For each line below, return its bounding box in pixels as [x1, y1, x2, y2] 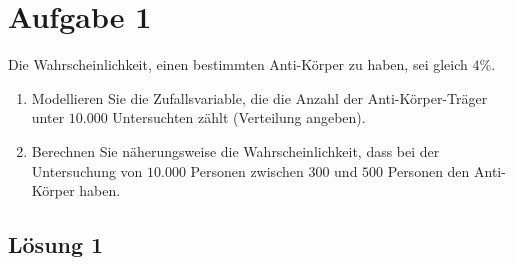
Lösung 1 [8, 229, 104, 260]
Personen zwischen [190, 160, 304, 181]
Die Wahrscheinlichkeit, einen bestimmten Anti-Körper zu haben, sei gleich [8, 54, 468, 75]
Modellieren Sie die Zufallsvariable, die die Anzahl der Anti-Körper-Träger [31, 87, 488, 108]
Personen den [387, 160, 470, 181]
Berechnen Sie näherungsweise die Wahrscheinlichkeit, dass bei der [31, 140, 440, 161]
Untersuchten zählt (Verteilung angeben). [112, 107, 366, 128]
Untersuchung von [31, 160, 143, 181]
